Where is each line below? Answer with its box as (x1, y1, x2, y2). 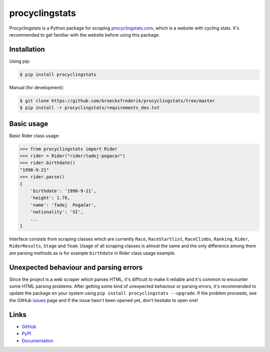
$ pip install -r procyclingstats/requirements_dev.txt (19, 105, 160, 111)
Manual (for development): (9, 84, 64, 90)
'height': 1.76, (30, 195, 70, 201)
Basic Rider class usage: (9, 133, 60, 139)
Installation (9, 45, 45, 54)
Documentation (21, 337, 53, 343)
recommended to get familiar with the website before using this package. (9, 32, 160, 38)
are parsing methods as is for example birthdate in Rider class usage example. (9, 250, 176, 256)
